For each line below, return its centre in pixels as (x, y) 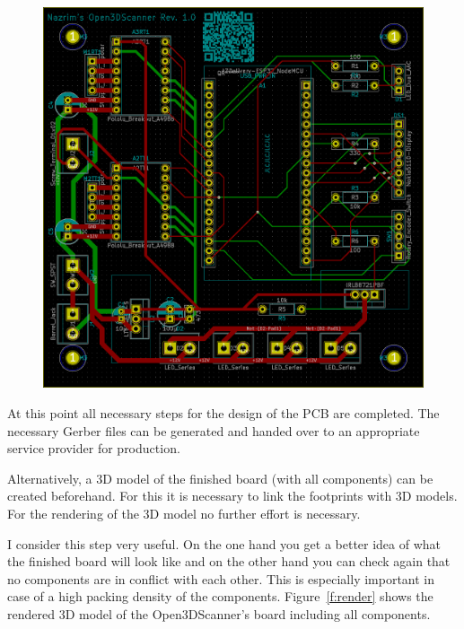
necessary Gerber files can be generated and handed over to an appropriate (214, 430)
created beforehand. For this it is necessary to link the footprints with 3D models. (232, 496)
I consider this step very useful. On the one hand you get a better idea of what (224, 543)
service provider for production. (94, 448)
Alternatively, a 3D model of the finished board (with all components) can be (220, 478)
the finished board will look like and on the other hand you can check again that (229, 561)
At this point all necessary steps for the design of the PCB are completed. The (223, 413)
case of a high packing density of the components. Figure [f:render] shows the (220, 596)
